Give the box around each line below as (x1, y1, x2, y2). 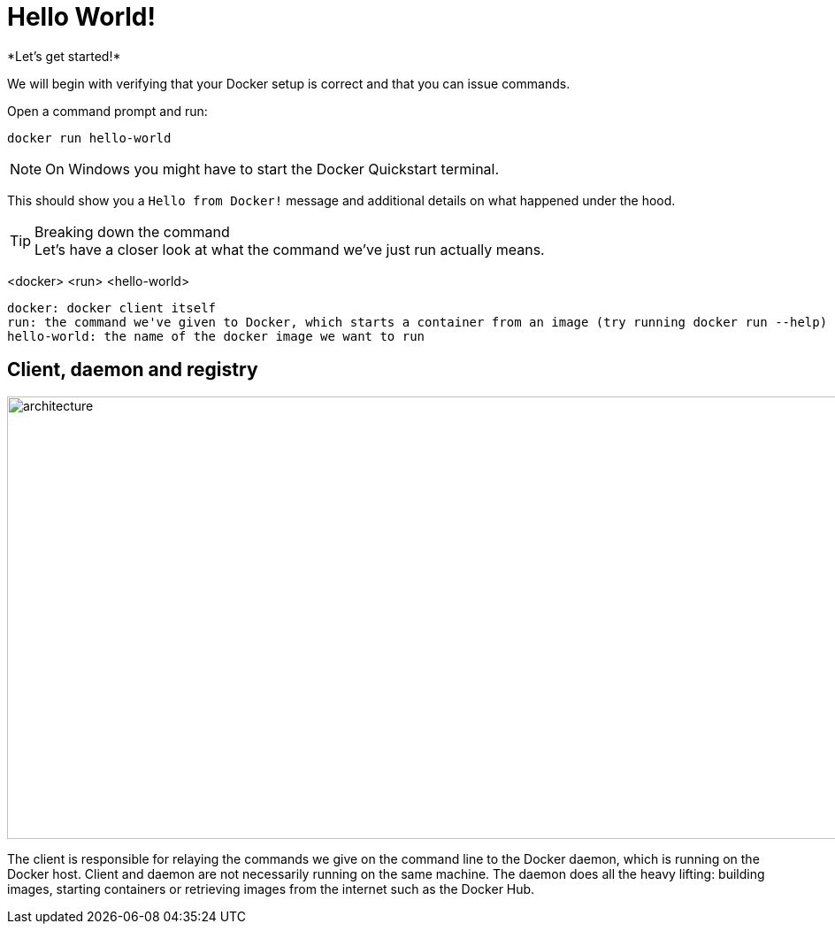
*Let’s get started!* (7, 48, 121, 64)
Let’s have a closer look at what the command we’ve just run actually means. (34, 240, 545, 258)
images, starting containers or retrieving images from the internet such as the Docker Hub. (7, 881, 535, 896)
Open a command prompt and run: (7, 103, 208, 119)
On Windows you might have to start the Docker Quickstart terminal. (45, 159, 500, 178)
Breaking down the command (34, 222, 230, 241)
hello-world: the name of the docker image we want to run (7, 328, 425, 343)
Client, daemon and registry (7, 358, 258, 381)
